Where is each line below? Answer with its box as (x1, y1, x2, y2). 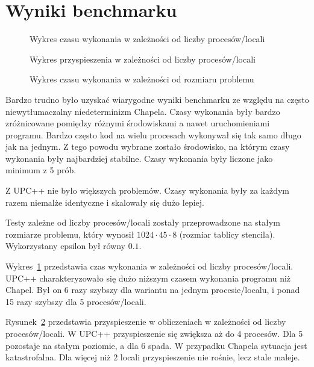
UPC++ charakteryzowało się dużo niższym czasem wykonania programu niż (5, 271, 291, 284)
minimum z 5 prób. (5, 164, 77, 176)
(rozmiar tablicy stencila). (179, 227, 275, 240)
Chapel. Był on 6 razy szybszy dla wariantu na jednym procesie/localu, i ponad (5, 283, 300, 296)
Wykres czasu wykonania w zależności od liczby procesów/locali (30, 32, 265, 45)
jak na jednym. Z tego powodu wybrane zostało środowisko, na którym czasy (5, 140, 290, 153)
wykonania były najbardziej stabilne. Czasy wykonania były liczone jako (5, 152, 273, 164)
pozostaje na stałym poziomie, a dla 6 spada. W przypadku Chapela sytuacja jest (5, 339, 307, 351)
